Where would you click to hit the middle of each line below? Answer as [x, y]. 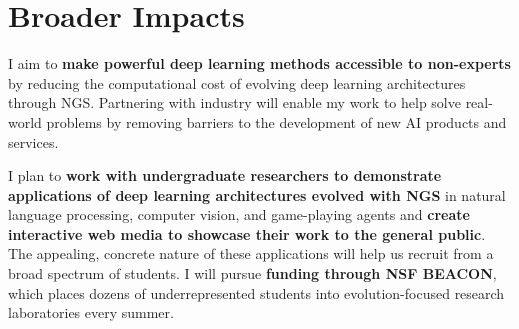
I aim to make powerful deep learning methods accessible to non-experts [259, 63]
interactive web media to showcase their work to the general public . [247, 233]
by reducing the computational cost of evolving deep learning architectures [237, 82]
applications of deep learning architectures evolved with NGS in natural [257, 194]
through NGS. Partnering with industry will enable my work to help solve [234, 102]
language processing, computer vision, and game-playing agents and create [239, 214]
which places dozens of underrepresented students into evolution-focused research [256, 292]
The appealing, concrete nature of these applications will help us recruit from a [251, 253]
